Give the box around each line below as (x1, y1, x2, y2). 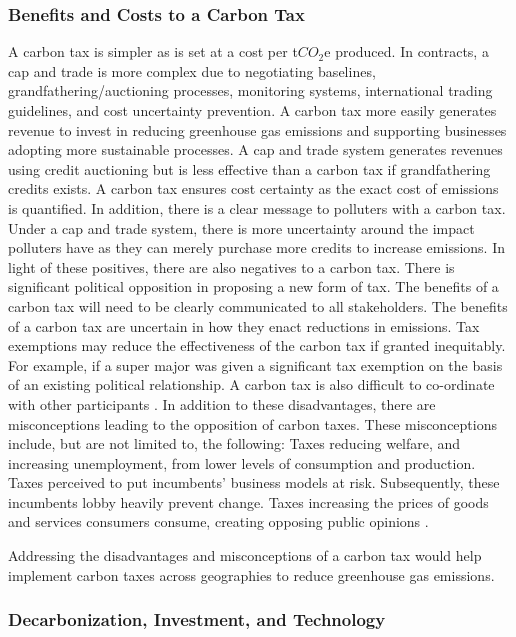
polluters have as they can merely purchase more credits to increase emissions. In (8, 237, 505, 258)
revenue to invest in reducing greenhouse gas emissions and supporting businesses (8, 119, 507, 140)
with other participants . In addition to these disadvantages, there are (8, 393, 436, 414)
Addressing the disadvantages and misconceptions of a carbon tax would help (8, 545, 482, 566)
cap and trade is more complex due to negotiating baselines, (8, 60, 376, 81)
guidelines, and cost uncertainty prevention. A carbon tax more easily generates (8, 100, 497, 120)
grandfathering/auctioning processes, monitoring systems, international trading (8, 80, 493, 101)
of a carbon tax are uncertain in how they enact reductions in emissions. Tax (8, 315, 480, 336)
